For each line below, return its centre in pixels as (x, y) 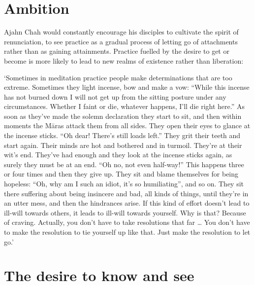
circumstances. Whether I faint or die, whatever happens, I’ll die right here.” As (124, 106)
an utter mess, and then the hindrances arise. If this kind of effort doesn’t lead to (127, 203)
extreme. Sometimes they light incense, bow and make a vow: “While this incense (127, 87)
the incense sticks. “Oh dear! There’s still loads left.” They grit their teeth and (122, 135)
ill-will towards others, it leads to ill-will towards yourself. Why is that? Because (125, 212)
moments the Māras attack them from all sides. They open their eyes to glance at (127, 125)
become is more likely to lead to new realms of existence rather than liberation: (124, 60)
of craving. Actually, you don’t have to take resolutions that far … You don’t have (127, 222)
